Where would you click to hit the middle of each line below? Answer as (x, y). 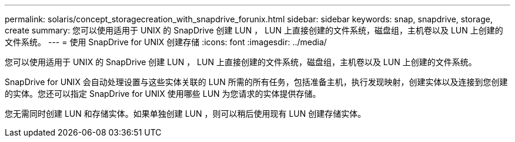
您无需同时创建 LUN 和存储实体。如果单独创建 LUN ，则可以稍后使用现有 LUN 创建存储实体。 (185, 114)
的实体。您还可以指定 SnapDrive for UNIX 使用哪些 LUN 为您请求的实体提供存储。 (163, 94)
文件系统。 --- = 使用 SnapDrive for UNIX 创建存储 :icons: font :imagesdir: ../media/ (166, 42)
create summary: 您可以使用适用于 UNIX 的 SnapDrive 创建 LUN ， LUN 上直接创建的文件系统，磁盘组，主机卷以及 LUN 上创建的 (254, 30)
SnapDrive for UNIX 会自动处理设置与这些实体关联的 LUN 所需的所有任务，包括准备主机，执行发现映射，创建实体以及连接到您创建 (256, 82)
